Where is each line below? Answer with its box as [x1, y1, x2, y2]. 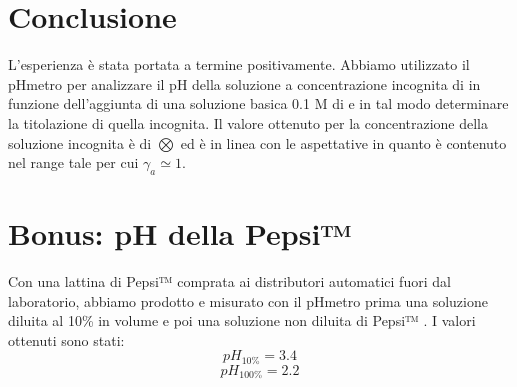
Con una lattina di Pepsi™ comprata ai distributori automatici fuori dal [8, 271, 451, 292]
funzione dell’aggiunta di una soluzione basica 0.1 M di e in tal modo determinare [8, 93, 509, 114]
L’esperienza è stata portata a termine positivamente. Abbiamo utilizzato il [8, 54, 470, 75]
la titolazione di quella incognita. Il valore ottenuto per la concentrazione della [8, 112, 489, 133]
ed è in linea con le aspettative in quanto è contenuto [180, 132, 507, 153]
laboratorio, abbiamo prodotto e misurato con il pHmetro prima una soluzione [8, 290, 488, 311]
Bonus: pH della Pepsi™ [8, 213, 353, 254]
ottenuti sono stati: [8, 329, 125, 350]
